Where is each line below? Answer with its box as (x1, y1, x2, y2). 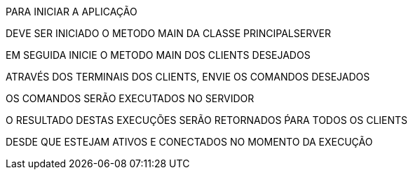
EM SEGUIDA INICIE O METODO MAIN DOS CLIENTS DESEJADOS (6, 49, 311, 61)
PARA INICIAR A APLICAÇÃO (6, 6, 137, 17)
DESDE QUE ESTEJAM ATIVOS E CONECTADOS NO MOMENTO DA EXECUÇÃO (6, 136, 373, 148)
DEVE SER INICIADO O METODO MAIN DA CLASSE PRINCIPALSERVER (6, 27, 331, 39)
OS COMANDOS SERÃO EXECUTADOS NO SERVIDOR (6, 92, 255, 104)
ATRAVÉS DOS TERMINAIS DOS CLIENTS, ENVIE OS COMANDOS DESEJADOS (6, 71, 370, 83)
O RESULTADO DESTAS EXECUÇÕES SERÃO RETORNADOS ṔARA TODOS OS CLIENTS (6, 114, 408, 126)
